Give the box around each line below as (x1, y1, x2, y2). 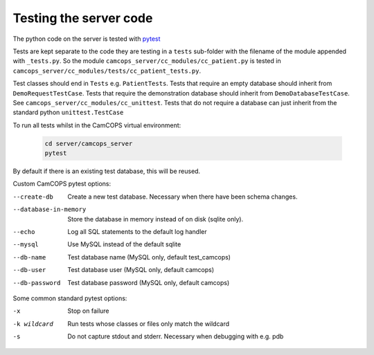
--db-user (12, 266, 46, 274)
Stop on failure (67, 307, 110, 315)
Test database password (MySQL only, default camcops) (67, 278, 230, 286)
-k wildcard (12, 320, 53, 328)
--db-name (12, 253, 46, 261)
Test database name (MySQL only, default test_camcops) (67, 253, 231, 261)
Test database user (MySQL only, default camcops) (67, 266, 215, 274)
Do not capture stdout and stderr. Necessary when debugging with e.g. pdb (67, 332, 284, 340)
